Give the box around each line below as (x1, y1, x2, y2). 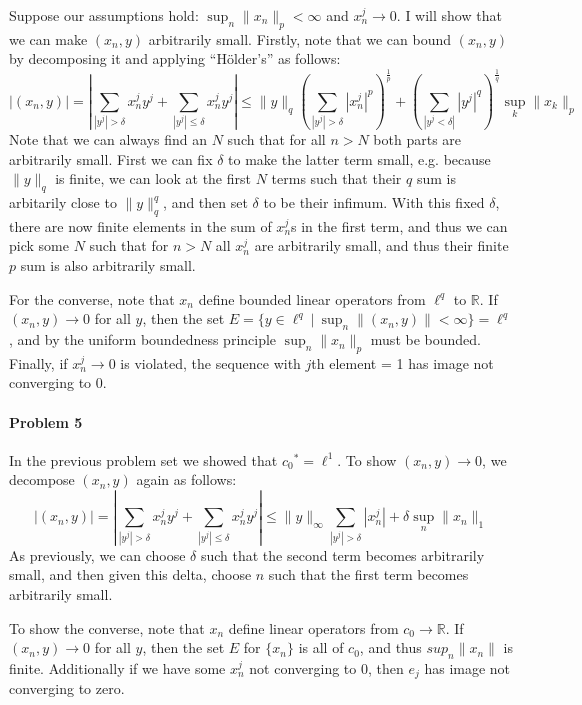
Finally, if (9, 352, 68, 373)
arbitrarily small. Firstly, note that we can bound (148, 28, 452, 49)
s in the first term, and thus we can (291, 215, 508, 236)
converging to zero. (9, 678, 125, 699)
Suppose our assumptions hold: (9, 5, 199, 25)
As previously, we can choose (9, 544, 186, 565)
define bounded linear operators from (198, 288, 426, 309)
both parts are (373, 129, 462, 150)
